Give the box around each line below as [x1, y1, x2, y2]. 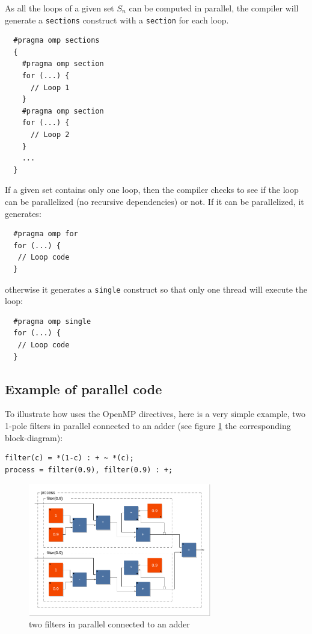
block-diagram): [5, 431, 63, 443]
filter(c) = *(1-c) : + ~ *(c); [5, 454, 134, 463]
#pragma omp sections [13, 36, 100, 45]
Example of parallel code [5, 379, 162, 398]
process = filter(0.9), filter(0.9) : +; [5, 465, 173, 474]
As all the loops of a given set [5, 2, 114, 14]
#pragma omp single [13, 317, 91, 326]
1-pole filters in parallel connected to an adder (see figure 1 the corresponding [5, 419, 291, 431]
